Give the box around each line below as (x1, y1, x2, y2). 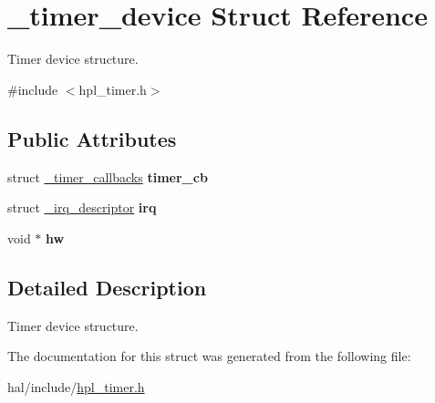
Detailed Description (7, 273, 207, 301)
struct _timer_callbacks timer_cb (7, 167, 208, 186)
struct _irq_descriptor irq (7, 198, 157, 217)
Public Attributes (7, 124, 177, 152)
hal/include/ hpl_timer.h (7, 377, 145, 396)
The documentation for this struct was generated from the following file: (7, 346, 411, 366)
